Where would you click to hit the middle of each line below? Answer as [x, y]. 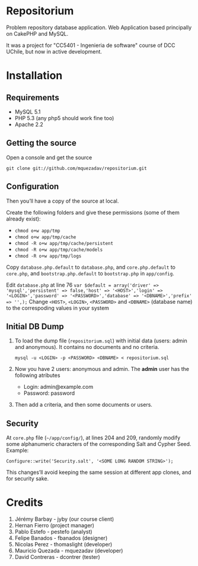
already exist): [23, 219]
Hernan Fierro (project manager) [55, 526]
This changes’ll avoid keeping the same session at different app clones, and [99, 472]
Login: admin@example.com [58, 387]
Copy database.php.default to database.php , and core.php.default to [91, 267]
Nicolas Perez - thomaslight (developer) [63, 545]
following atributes [37, 375]
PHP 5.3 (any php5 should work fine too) [64, 118]
